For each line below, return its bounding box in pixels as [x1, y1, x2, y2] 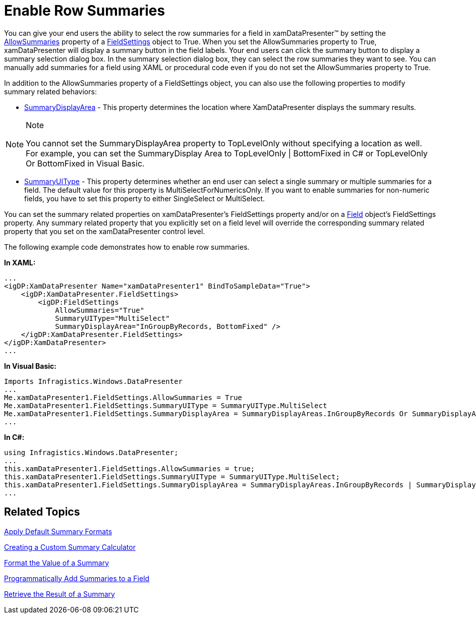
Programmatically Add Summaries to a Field [4, 574, 150, 583]
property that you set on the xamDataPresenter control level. [4, 227, 205, 236]
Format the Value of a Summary [4, 558, 109, 567]
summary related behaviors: [4, 87, 97, 96]
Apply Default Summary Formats [4, 527, 112, 536]
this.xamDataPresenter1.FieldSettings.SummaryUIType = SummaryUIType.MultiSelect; [4, 472, 340, 481]
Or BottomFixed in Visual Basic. [26, 158, 145, 168]
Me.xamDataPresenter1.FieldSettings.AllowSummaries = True [4, 393, 243, 402]
